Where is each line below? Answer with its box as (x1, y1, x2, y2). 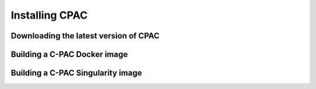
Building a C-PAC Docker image (11, 49, 128, 59)
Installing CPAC (11, 9, 88, 22)
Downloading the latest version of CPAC (11, 31, 160, 41)
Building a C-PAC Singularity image (11, 68, 142, 78)
